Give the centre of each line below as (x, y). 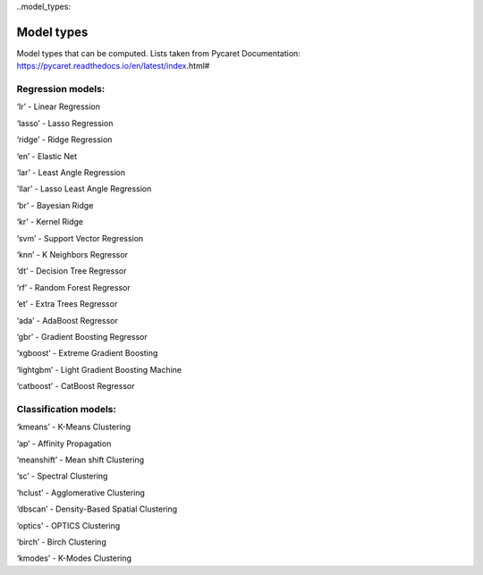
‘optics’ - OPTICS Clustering (68, 525)
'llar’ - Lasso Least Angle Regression (84, 189)
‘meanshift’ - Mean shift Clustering (80, 460)
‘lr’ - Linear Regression (59, 106)
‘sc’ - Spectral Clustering (62, 476)
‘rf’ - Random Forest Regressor (73, 287)
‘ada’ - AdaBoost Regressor (67, 320)
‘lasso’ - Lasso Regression (65, 123)
